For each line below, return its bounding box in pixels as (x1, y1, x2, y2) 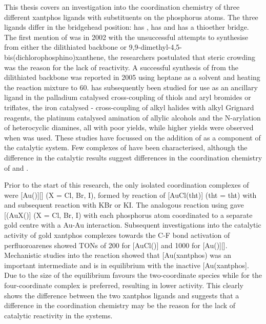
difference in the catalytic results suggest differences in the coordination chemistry (4, 152, 262, 163)
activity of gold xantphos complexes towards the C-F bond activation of (4, 230, 230, 240)
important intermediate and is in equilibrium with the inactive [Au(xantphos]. (4, 259, 249, 270)
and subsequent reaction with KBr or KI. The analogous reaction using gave (4, 199, 244, 210)
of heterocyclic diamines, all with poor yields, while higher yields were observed (4, 122, 254, 133)
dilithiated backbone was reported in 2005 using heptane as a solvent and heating (4, 72, 260, 83)
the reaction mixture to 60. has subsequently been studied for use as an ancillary (4, 82, 258, 92)
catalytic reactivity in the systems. (4, 310, 113, 320)
